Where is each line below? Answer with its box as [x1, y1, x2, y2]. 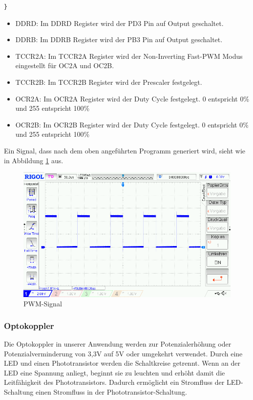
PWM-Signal [23, 299, 62, 309]
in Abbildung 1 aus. [4, 155, 63, 165]
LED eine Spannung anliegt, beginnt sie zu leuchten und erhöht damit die [4, 367, 225, 377]
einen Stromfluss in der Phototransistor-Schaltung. [35, 386, 187, 397]
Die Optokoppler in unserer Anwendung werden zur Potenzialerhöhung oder [4, 338, 232, 349]
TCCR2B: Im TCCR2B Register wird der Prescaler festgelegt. [15, 76, 202, 87]
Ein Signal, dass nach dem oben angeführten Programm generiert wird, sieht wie [4, 145, 245, 155]
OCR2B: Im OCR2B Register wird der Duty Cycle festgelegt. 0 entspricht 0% [15, 119, 249, 129]
